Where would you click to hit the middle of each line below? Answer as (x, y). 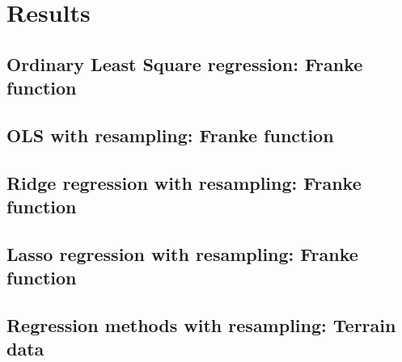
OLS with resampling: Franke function (170, 135)
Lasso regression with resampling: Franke (182, 253)
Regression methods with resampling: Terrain (201, 325)
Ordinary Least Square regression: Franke (185, 63)
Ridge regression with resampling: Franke (184, 182)
